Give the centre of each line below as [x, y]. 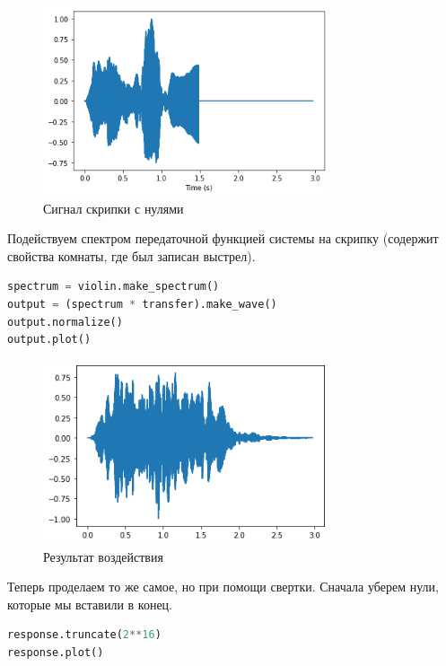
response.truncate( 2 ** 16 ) [84, 635]
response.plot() [56, 653]
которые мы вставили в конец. [90, 604]
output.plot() [49, 340]
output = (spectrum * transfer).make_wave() [142, 304]
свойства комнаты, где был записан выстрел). [131, 255]
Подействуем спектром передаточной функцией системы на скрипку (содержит [223, 238]
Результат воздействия [103, 556]
